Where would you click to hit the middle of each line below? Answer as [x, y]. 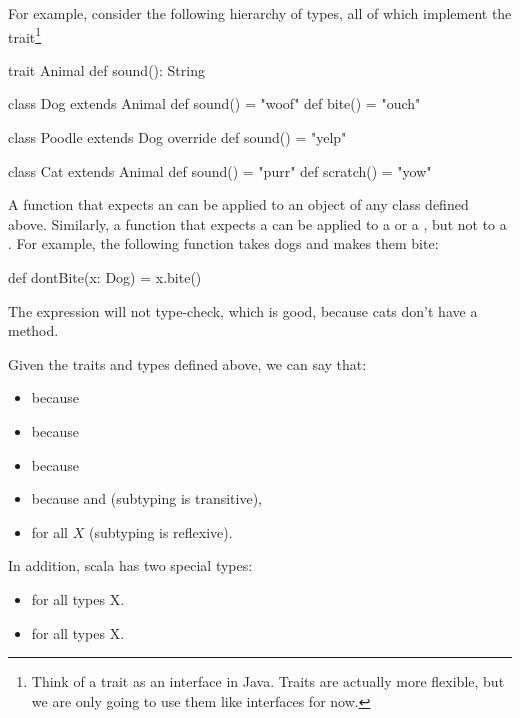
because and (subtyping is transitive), [146, 498]
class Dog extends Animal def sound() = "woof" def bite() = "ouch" [214, 103]
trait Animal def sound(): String [106, 69]
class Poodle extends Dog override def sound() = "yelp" [177, 137]
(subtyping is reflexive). [160, 531]
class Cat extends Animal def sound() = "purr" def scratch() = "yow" [220, 170]
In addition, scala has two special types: [130, 565]
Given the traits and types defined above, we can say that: [187, 363]
